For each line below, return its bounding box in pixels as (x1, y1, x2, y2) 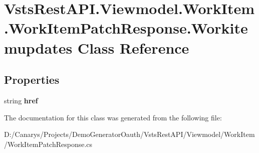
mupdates (4, 37, 73, 58)
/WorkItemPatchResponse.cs (4, 138, 93, 149)
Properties (4, 72, 60, 87)
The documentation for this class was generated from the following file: (4, 112, 222, 122)
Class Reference (77, 37, 189, 58)
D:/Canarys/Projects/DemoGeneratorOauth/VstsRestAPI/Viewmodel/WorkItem (4, 129, 255, 139)
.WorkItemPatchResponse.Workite (4, 18, 248, 38)
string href (4, 95, 38, 105)
